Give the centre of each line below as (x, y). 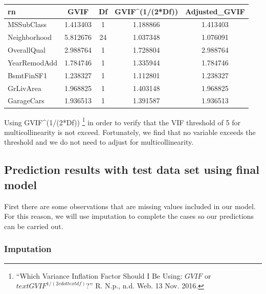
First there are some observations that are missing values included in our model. (130, 206)
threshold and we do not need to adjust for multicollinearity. (99, 142)
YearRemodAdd (33, 62)
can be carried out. (34, 226)
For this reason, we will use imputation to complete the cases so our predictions (129, 216)
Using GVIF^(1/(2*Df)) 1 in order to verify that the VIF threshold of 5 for (122, 121)
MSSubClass (27, 24)
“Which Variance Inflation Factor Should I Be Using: (99, 275)
